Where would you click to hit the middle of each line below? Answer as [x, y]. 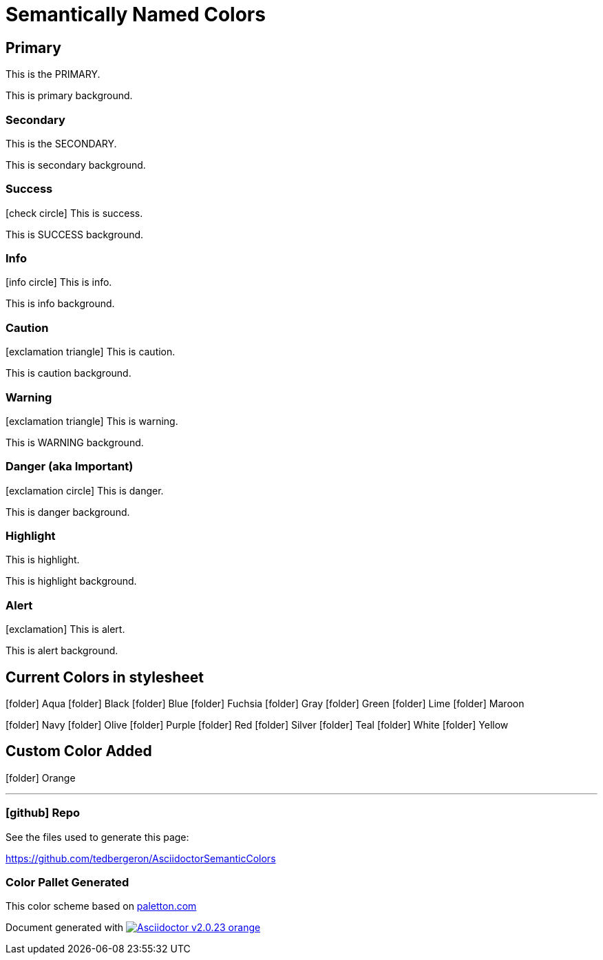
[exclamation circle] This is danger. [85, 490]
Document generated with [65, 928]
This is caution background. [68, 373]
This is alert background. [62, 651]
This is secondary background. [76, 165]
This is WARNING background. [75, 442]
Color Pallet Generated [67, 882]
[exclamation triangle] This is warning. [92, 421]
